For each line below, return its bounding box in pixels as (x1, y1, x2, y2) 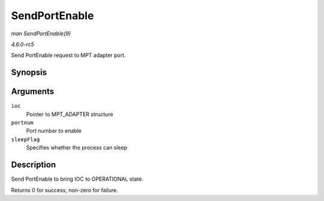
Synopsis (11, 68, 47, 78)
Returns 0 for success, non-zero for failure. (11, 186, 118, 194)
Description (11, 160, 56, 170)
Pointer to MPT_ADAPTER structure (26, 111, 113, 118)
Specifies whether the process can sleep (26, 144, 128, 151)
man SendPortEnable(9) (11, 30, 71, 37)
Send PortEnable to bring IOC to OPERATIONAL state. (11, 175, 143, 182)
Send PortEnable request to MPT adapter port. (11, 51, 126, 59)
